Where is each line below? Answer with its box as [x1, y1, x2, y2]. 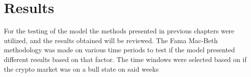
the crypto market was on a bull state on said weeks [4, 63, 159, 74]
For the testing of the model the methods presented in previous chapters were [4, 26, 235, 36]
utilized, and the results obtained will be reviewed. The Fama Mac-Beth [4, 35, 218, 45]
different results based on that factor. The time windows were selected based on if [4, 54, 247, 64]
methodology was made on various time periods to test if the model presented [4, 45, 235, 55]
